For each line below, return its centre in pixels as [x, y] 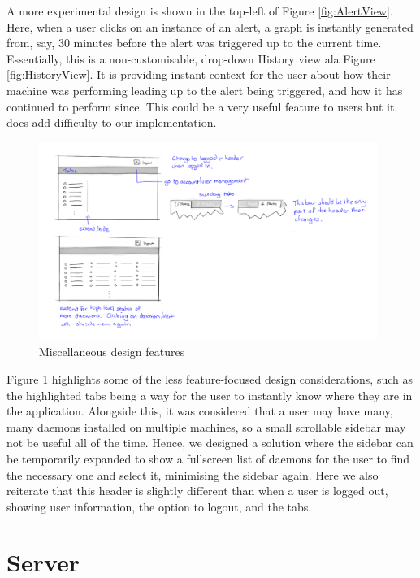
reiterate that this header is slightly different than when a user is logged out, [197, 491]
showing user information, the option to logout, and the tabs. [159, 506]
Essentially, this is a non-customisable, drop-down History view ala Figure [191, 58]
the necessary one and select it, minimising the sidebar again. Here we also [193, 474]
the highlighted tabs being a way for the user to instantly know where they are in [210, 395]
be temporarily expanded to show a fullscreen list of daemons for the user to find [208, 458]
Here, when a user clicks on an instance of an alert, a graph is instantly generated [210, 26]
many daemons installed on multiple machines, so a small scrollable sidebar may [206, 426]
